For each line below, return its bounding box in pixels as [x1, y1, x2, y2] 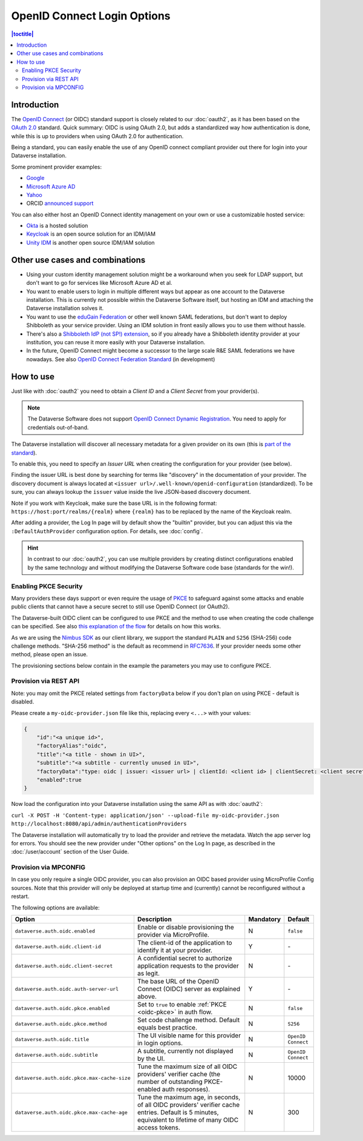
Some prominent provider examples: [11, 163, 102, 170]
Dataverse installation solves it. [26, 305, 104, 312]
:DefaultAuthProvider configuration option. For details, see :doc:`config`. [11, 527, 203, 534]
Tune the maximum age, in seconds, [137, 1093, 241, 1101]
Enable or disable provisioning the [137, 923, 234, 931]
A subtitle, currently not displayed [137, 1047, 234, 1055]
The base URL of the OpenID [137, 977, 220, 985]
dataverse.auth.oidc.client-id [15, 943, 101, 950]
